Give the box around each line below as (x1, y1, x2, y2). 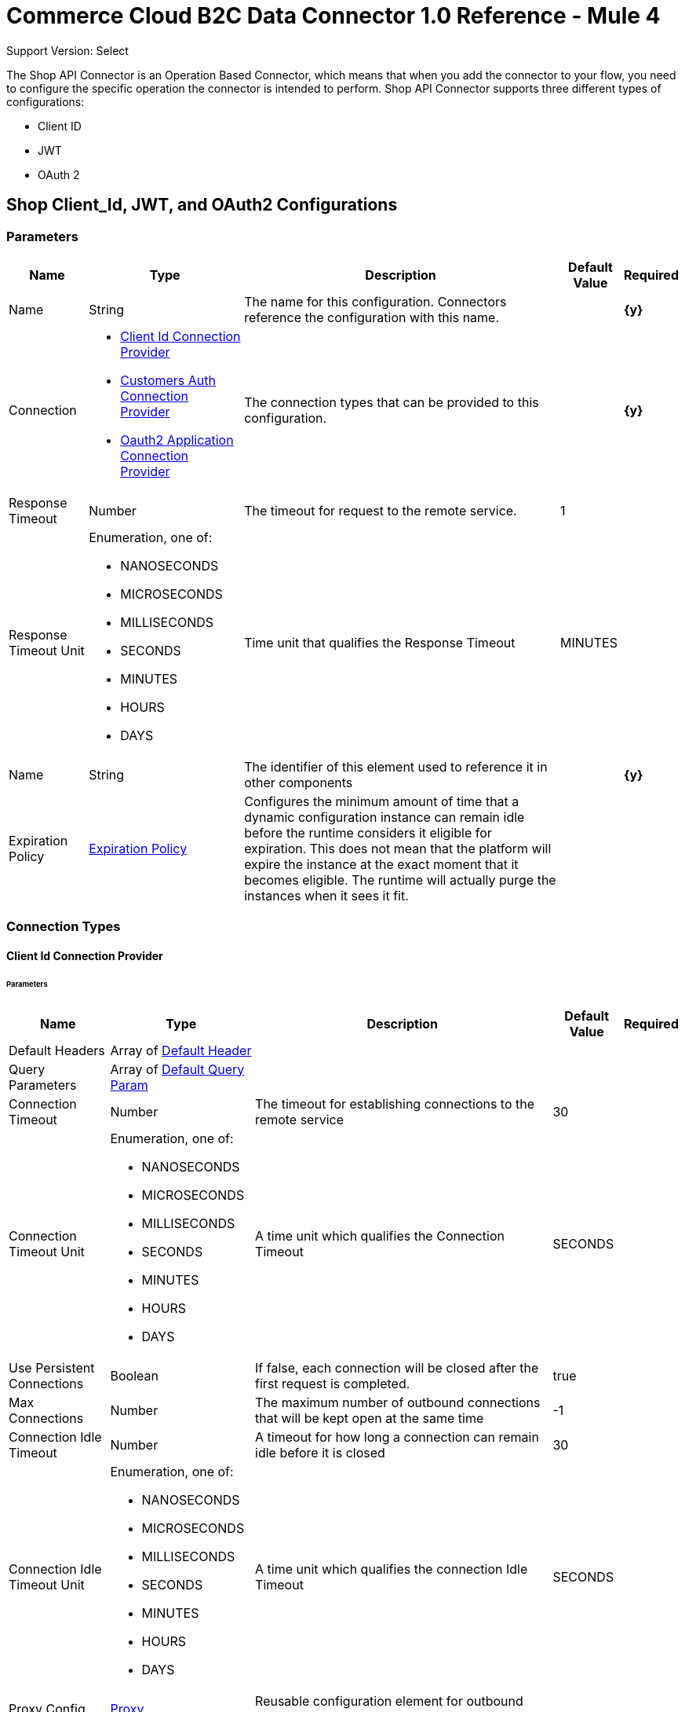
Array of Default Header (110, 1042, 252, 1058)
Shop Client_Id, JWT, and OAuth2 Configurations (6, 195, 398, 215)
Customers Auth (120, 372, 216, 388)
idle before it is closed (255, 1444, 385, 1461)
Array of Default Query (110, 1061, 245, 1077)
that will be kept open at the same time (255, 1410, 484, 1426)
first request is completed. (255, 1375, 410, 1391)
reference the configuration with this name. (244, 309, 500, 325)
